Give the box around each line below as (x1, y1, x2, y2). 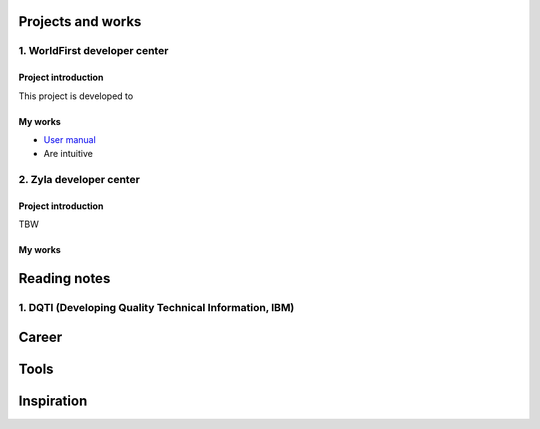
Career (18, 328, 63, 345)
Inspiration (18, 392, 88, 409)
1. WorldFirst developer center (18, 44, 169, 58)
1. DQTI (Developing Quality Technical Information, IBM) (18, 301, 295, 315)
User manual (43, 133, 97, 145)
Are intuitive (43, 148, 94, 160)
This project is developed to (18, 90, 134, 102)
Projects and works (18, 13, 142, 30)
